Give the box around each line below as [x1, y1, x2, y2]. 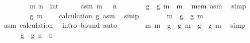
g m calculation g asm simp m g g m [30, 10, 203, 20]
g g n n [20, 29, 53, 40]
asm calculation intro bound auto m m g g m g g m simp [4, 20, 245, 30]
